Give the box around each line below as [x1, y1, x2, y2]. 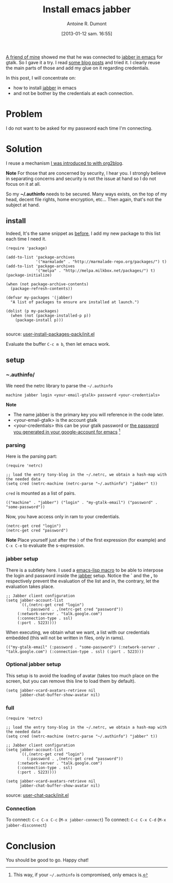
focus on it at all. [6, 181, 41, 187]
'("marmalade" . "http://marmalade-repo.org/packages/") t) [35, 259, 167, 264]
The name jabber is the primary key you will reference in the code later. [13, 411, 164, 418]
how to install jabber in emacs [13, 85, 76, 91]
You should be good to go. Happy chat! [6, 857, 89, 863]
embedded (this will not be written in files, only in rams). [6, 635, 125, 641]
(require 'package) [6, 245, 48, 251]
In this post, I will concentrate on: [6, 74, 76, 81]
